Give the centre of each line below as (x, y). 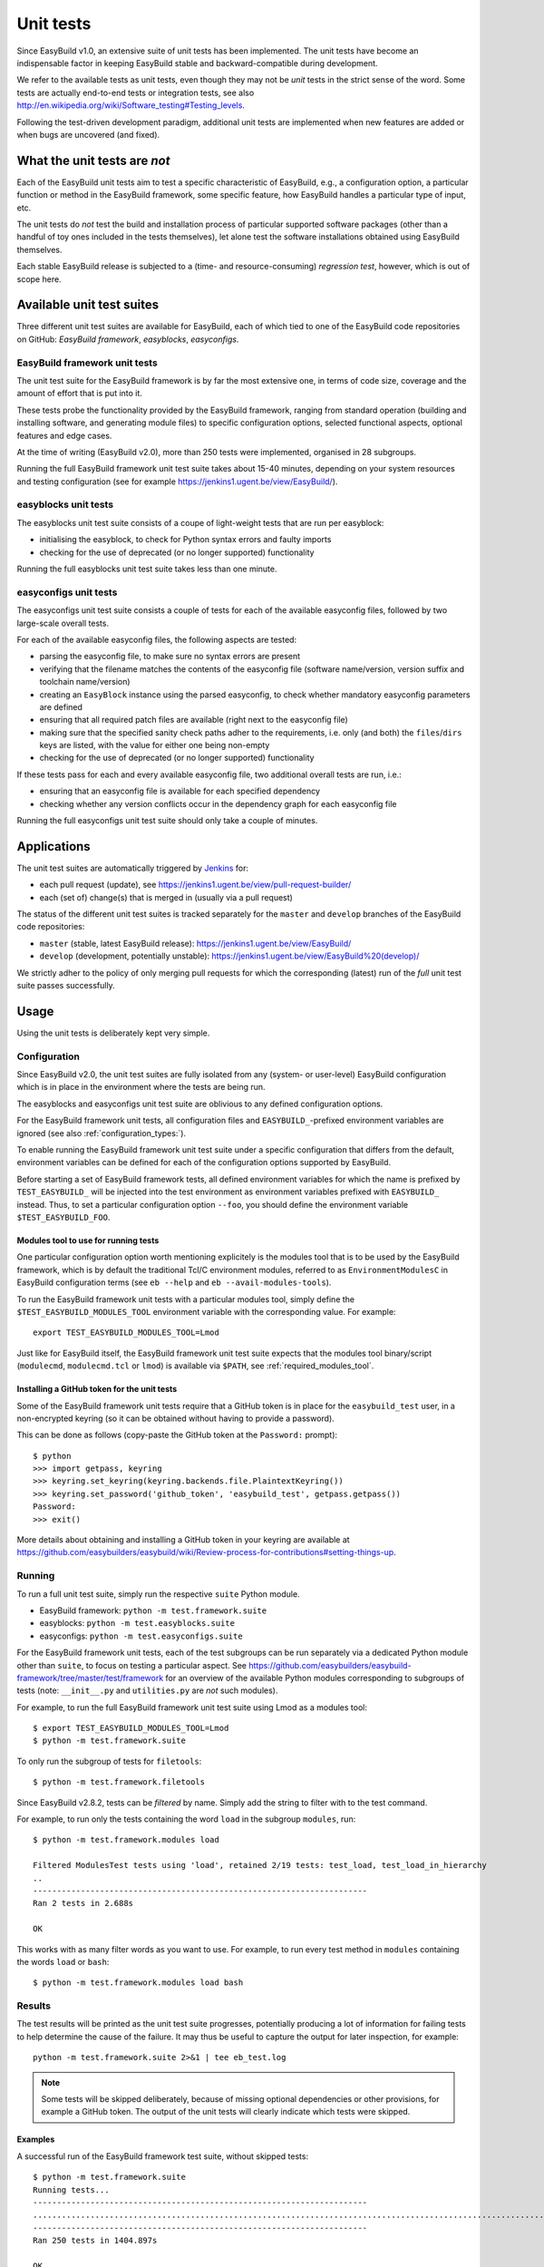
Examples (36, 2139)
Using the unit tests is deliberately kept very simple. (113, 1033)
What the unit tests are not (93, 160)
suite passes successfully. (66, 986)
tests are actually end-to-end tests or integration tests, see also (136, 92)
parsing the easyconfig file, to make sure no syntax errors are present (170, 657)
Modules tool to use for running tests (88, 1241)
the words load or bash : (63, 1961)
